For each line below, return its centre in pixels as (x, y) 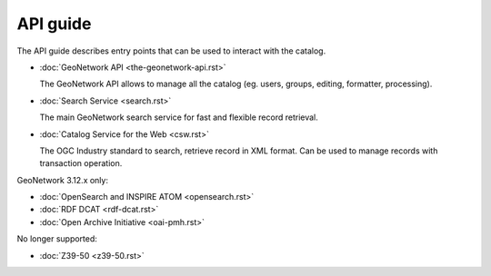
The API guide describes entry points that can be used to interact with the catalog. (171, 51)
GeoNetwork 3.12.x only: (63, 180)
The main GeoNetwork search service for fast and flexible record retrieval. (179, 117)
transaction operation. (81, 163)
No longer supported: (57, 239)
